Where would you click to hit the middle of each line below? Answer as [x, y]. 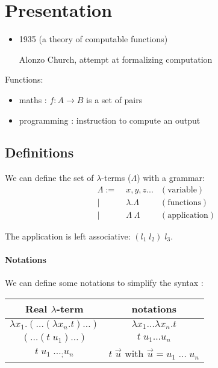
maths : [33, 99]
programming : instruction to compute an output [110, 120]
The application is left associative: [68, 236]
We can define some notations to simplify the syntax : [104, 283]
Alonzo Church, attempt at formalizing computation [116, 59]
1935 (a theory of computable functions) [93, 39]
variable [182, 190]
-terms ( [116, 178]
